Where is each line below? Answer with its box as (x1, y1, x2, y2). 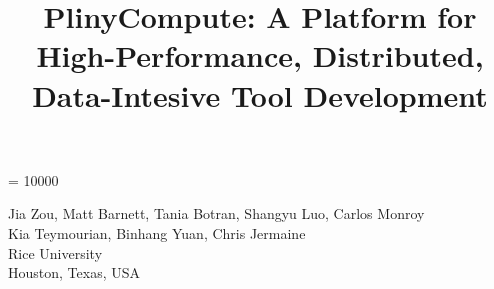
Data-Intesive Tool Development (32, 74, 488, 115)
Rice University (8, 242, 103, 263)
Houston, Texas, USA (8, 262, 140, 283)
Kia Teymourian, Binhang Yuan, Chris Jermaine (8, 222, 306, 243)
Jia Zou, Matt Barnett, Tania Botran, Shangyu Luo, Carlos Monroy (8, 203, 425, 224)
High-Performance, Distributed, (36, 35, 484, 76)
